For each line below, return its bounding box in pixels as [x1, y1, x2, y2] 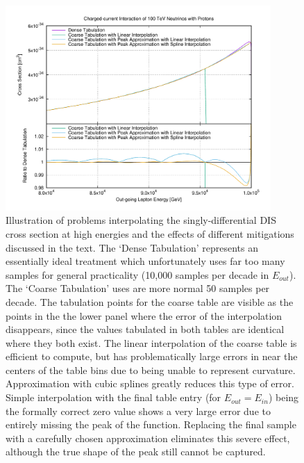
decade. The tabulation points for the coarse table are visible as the [6, 294, 294, 309]
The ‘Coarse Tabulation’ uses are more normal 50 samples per [6, 281, 270, 295]
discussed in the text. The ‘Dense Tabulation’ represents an [6, 240, 258, 254]
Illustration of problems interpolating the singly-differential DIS [6, 213, 276, 227]
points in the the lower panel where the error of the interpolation [6, 308, 282, 323]
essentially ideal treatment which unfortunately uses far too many [6, 254, 285, 268]
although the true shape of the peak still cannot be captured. [6, 444, 266, 459]
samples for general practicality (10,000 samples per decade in [6, 267, 269, 282]
